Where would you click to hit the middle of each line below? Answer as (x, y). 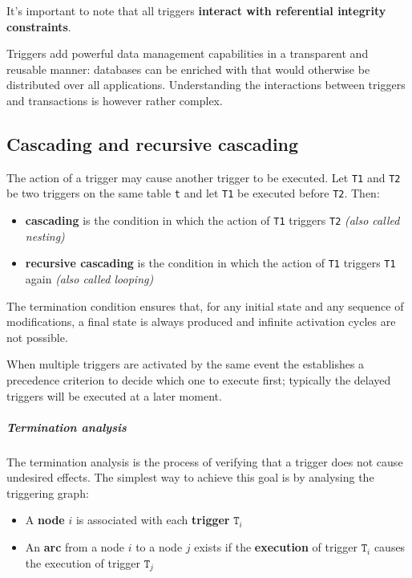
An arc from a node (75, 547)
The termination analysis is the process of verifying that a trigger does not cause (205, 461)
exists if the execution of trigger (276, 547)
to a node (159, 547)
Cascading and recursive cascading (153, 143)
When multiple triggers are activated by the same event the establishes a (186, 364)
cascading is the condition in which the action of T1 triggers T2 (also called (212, 220)
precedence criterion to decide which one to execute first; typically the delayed (199, 379)
